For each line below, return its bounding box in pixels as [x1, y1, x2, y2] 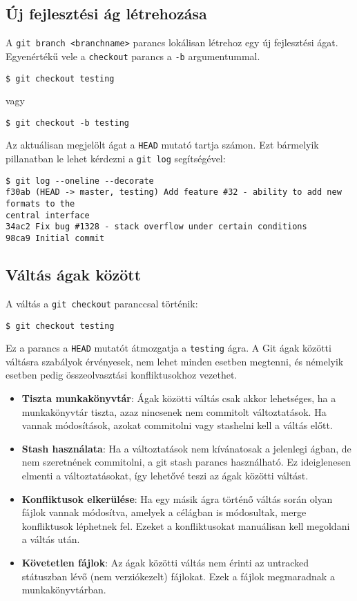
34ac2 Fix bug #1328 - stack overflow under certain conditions [6, 222, 307, 232]
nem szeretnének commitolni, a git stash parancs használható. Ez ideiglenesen [21, 455, 351, 469]
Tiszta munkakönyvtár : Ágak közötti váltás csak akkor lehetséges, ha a [21, 391, 336, 406]
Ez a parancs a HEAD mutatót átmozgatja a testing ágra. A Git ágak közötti [6, 341, 331, 355]
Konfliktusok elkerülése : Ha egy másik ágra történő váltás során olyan [21, 491, 333, 506]
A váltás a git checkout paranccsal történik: [6, 296, 198, 310]
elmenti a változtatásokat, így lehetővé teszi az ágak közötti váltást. [21, 468, 309, 482]
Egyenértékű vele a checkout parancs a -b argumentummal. [6, 48, 260, 63]
